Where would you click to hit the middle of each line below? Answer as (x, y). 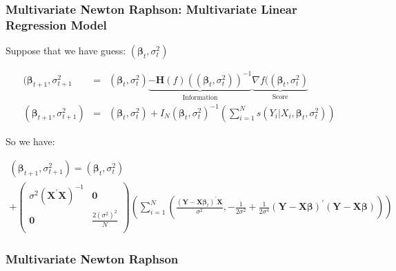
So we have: (30, 141)
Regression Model (56, 24)
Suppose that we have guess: (66, 51)
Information (200, 97)
